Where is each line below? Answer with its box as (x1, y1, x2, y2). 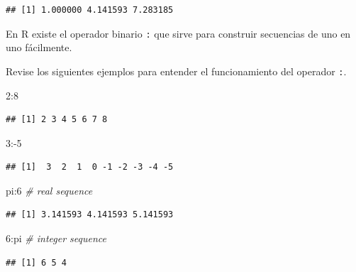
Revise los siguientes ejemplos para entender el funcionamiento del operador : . (6, 63, 347, 78)
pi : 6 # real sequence (6, 183, 93, 197)
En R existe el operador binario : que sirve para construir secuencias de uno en (6, 26, 351, 40)
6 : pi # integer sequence (6, 231, 106, 246)
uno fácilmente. (6, 40, 72, 55)
